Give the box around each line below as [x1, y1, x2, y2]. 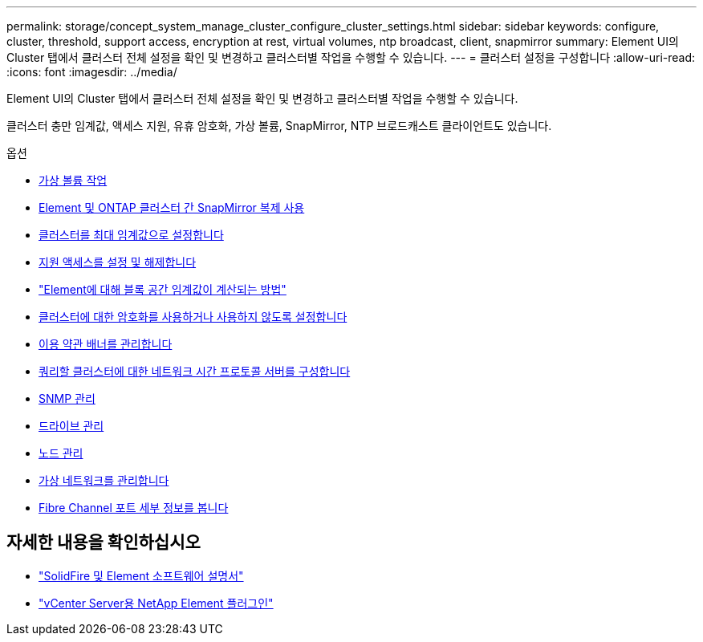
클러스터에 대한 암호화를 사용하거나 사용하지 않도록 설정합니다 [39, 310, 347, 323]
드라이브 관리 [39, 419, 104, 433]
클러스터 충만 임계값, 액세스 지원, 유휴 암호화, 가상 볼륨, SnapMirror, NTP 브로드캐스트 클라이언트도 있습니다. [6, 119, 552, 132]
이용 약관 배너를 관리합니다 [39, 337, 173, 351]
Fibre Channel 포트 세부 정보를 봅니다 [39, 501, 229, 514]
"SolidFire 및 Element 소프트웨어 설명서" [39, 568, 244, 583]
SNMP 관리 [39, 392, 95, 405]
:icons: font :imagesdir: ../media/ [6, 65, 177, 79]
